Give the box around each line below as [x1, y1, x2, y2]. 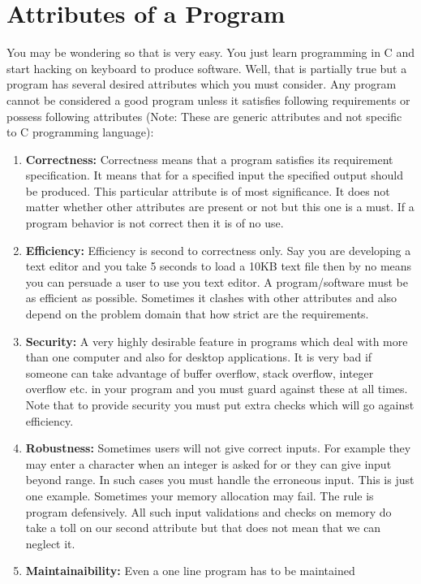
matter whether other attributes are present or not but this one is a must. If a [25, 198, 415, 215]
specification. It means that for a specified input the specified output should [25, 167, 403, 184]
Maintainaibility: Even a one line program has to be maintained [25, 562, 355, 579]
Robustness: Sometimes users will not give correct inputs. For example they [25, 439, 411, 456]
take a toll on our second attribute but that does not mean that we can [25, 519, 381, 536]
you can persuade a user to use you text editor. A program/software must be [25, 273, 408, 290]
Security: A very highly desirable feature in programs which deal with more [25, 332, 408, 349]
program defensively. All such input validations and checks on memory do [25, 503, 392, 520]
